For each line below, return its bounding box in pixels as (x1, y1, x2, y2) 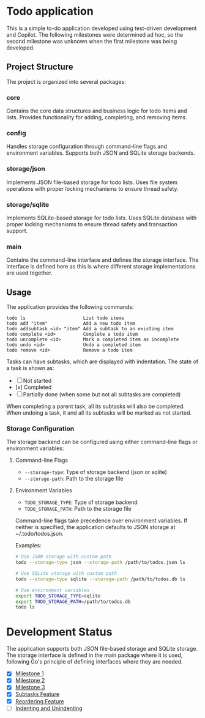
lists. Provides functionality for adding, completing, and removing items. (6, 114, 188, 121)
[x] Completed (15, 383, 52, 391)
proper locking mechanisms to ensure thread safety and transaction (6, 220, 177, 228)
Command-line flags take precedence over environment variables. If (15, 517, 188, 524)
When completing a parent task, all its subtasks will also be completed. (6, 402, 185, 410)
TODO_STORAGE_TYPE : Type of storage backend (24, 498, 138, 506)
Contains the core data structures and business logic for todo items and (6, 107, 188, 114)
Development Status (6, 625, 113, 638)
